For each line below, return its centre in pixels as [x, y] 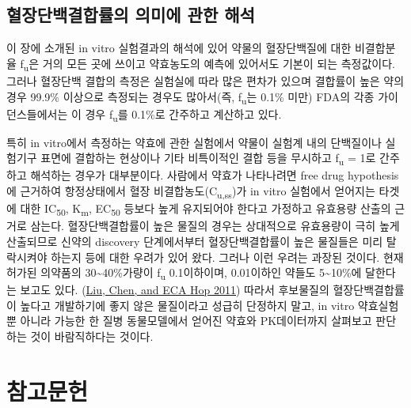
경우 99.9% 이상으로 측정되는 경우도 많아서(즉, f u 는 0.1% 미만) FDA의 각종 [190, 97]
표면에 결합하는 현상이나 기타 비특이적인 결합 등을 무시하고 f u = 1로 [208, 159]
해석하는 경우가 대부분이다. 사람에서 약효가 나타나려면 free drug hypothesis [215, 175]
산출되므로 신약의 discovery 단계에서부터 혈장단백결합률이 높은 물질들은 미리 [195, 241]
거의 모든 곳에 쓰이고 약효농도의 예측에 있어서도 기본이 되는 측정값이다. [219, 63]
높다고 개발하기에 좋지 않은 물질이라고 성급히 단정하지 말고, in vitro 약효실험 [209, 305]
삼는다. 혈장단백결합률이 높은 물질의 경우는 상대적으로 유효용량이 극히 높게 [215, 226]
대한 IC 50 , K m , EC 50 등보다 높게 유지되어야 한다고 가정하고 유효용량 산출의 [205, 209]
